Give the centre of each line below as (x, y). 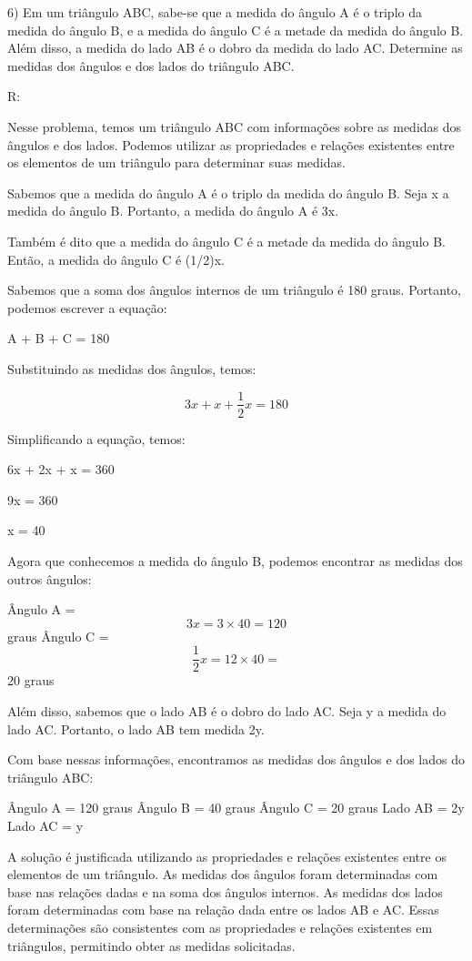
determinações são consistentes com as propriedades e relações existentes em (220, 927)
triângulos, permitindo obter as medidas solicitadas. (151, 945)
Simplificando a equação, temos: (96, 438)
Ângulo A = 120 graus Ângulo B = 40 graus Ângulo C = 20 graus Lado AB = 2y (236, 808)
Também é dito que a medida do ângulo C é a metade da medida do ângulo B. (226, 241)
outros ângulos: (50, 578)
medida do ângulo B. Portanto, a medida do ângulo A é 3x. (173, 211)
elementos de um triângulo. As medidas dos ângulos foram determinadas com (223, 874)
